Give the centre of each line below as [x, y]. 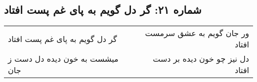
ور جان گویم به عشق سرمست [197, 33]
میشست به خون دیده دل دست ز [63, 59]
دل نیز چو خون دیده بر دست [201, 59]
